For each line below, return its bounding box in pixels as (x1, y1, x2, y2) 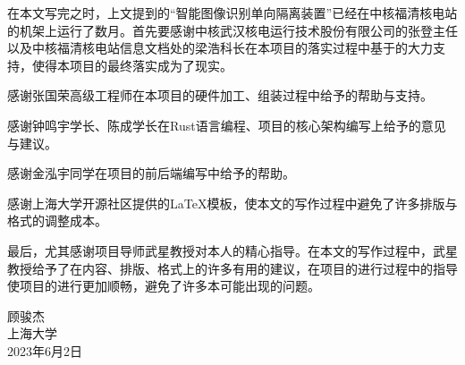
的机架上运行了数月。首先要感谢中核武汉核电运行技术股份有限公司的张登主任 (7, 21, 458, 39)
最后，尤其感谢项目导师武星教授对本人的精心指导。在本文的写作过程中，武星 (7, 241, 458, 259)
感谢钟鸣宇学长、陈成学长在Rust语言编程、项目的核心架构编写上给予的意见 (7, 115, 446, 134)
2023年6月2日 (7, 341, 82, 360)
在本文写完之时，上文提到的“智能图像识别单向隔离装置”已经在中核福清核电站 (7, 4, 458, 21)
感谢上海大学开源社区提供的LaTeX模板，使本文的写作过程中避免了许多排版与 (7, 193, 458, 212)
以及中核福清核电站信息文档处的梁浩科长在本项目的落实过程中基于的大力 (7, 38, 433, 57)
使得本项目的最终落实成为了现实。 (31, 55, 232, 74)
